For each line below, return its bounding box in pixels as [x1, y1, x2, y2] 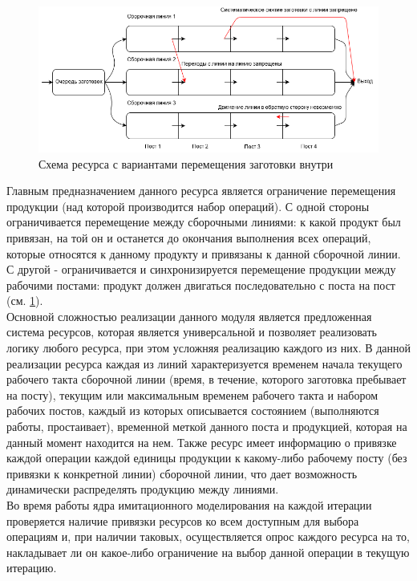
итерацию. [6, 559, 57, 576]
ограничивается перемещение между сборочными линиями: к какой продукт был [6, 213, 401, 230]
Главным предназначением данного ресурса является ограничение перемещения [6, 182, 396, 199]
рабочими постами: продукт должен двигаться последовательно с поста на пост [6, 276, 395, 293]
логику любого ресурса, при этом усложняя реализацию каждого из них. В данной [6, 339, 411, 356]
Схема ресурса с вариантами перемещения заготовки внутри [38, 155, 334, 172]
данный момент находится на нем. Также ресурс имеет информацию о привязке [6, 433, 397, 450]
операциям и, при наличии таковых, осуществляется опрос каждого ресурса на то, [6, 528, 410, 545]
